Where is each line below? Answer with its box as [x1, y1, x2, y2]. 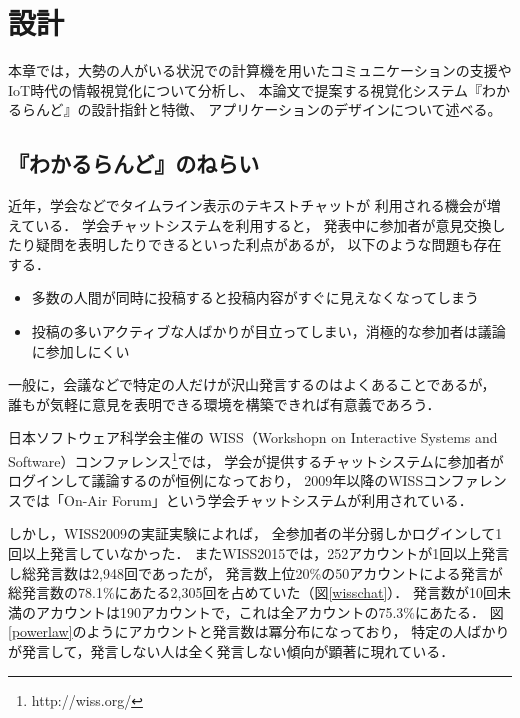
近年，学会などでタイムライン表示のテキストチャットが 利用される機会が [8, 195, 487, 216]
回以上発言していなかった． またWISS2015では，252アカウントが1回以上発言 [8, 543, 510, 564]
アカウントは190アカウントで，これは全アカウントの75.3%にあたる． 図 [35, 601, 504, 622]
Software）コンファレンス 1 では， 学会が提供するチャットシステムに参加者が [8, 448, 504, 471]
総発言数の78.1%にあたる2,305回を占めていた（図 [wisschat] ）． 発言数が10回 [8, 582, 497, 603]
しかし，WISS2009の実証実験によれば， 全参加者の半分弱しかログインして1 [8, 523, 503, 544]
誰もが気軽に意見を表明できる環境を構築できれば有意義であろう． [8, 393, 441, 414]
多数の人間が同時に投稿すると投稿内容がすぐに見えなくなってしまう [31, 287, 480, 308]
